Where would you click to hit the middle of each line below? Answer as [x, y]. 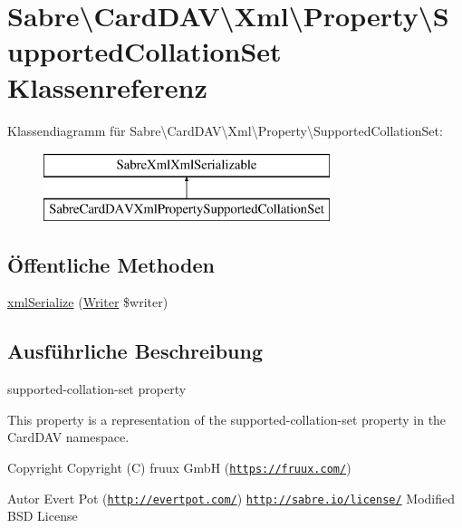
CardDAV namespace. [68, 437]
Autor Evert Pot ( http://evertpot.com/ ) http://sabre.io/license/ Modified [231, 498]
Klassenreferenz [107, 86]
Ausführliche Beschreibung [135, 351]
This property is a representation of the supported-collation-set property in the [227, 419]
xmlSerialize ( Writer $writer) [88, 302]
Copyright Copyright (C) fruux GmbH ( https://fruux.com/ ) [179, 468]
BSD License [43, 516]
